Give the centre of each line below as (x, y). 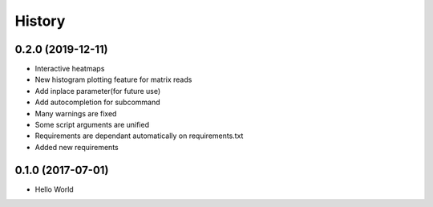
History (40, 21)
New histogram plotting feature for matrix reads (113, 79)
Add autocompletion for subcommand (97, 102)
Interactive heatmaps (70, 69)
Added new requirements (77, 147)
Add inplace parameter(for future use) (98, 91)
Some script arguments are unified (92, 125)
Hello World (54, 189)
